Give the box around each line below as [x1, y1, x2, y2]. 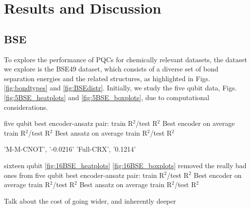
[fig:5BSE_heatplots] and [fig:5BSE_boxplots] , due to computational [4, 92, 210, 102]
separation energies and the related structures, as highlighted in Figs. [4, 73, 210, 83]
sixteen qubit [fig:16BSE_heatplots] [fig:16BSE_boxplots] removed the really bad [4, 160, 247, 170]
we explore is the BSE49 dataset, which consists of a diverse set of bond [4, 64, 218, 74]
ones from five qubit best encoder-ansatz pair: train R [4, 170, 164, 180]
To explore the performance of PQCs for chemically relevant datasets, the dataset [4, 54, 247, 64]
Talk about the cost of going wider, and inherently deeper [4, 195, 176, 206]
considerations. [4, 102, 48, 112]
